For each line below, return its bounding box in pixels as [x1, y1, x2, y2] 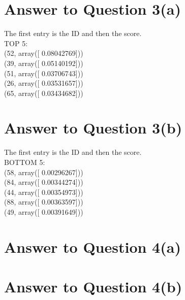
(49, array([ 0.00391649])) [4, 206, 83, 217]
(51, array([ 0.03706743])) [4, 68, 83, 78]
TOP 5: [4, 38, 28, 48]
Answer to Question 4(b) [4, 276, 182, 297]
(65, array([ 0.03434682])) [4, 87, 83, 98]
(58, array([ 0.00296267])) [4, 166, 83, 177]
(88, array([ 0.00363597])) [4, 196, 83, 207]
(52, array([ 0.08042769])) [4, 48, 83, 58]
